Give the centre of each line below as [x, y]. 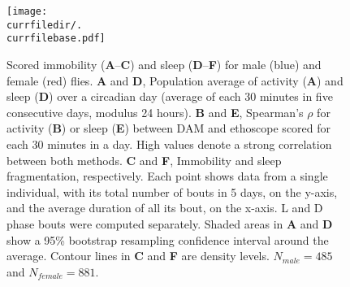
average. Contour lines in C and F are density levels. [138, 256]
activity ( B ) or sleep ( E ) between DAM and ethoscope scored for [169, 128]
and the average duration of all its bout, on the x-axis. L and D [165, 208]
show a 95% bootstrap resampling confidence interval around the [168, 239]
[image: [27, 11]
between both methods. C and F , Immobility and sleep [144, 160]
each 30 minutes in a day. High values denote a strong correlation [169, 143]
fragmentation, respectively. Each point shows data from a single [167, 176]
